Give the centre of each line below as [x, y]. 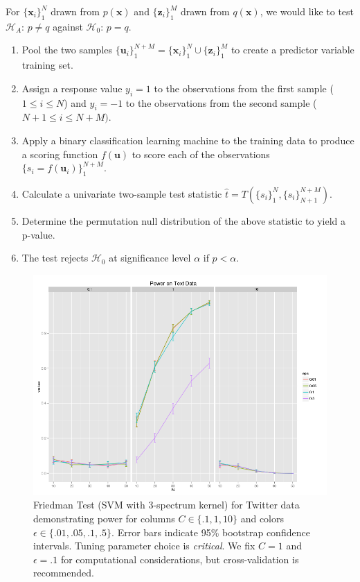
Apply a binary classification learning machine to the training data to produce [188, 140]
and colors [262, 518]
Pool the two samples [67, 50]
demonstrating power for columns [104, 518]
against [68, 26]
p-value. [38, 234]
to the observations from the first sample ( [244, 88]
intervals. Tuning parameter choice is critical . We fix [144, 546]
